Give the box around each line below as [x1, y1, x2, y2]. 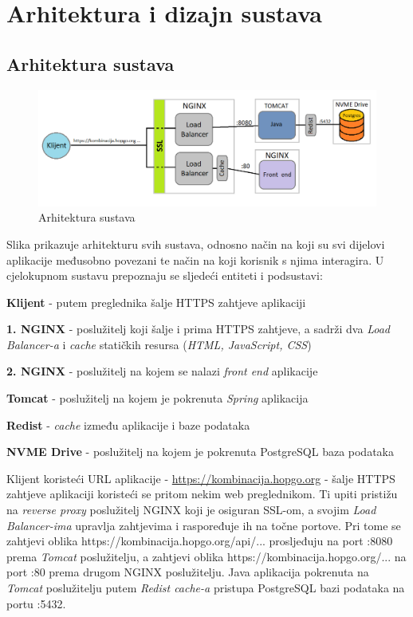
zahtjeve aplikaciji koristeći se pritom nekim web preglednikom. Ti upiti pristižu [6, 485, 398, 502]
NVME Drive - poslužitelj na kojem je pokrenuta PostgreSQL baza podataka [6, 443, 394, 460]
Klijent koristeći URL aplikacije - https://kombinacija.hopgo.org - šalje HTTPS [6, 470, 395, 486]
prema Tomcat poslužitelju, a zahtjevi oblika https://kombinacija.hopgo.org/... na [6, 548, 407, 564]
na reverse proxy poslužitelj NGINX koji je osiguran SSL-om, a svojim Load [6, 501, 376, 518]
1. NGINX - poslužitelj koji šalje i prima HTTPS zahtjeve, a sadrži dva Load [6, 320, 390, 337]
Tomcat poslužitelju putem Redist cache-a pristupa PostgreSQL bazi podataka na [6, 580, 405, 596]
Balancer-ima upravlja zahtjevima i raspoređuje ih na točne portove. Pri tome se [6, 517, 401, 533]
